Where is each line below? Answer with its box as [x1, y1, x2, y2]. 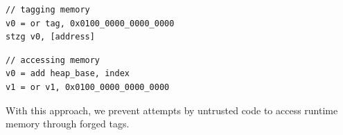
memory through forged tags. [6, 116, 130, 131]
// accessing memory [6, 55, 100, 65]
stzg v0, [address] [6, 32, 95, 42]
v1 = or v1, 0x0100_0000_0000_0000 [6, 82, 170, 92]
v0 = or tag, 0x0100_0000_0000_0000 [6, 18, 175, 28]
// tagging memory [6, 5, 90, 15]
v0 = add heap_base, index [6, 69, 130, 79]
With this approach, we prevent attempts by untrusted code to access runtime [6, 102, 338, 117]
